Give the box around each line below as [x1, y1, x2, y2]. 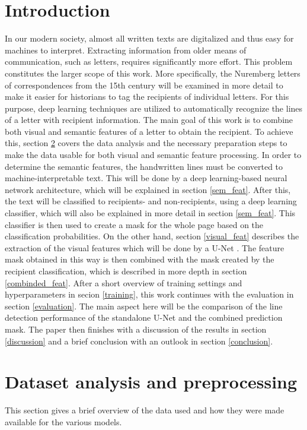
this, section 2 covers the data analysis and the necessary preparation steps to [5, 137, 287, 149]
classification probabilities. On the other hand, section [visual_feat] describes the [5, 230, 299, 242]
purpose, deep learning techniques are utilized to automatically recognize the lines [5, 102, 303, 114]
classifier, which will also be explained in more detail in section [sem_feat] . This [5, 207, 296, 219]
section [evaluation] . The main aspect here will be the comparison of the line [5, 299, 283, 312]
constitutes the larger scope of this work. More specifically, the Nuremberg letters [5, 67, 300, 79]
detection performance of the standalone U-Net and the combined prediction [5, 311, 283, 324]
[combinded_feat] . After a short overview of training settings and [5, 276, 242, 289]
